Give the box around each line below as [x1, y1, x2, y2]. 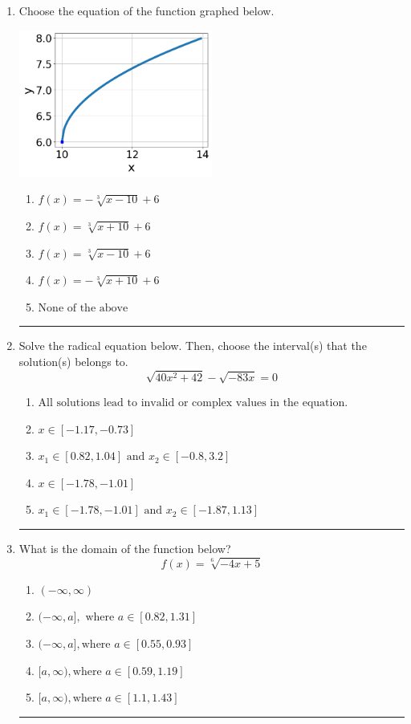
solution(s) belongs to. [18, 352, 128, 369]
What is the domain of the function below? [18, 540, 231, 557]
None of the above [38, 302, 128, 314]
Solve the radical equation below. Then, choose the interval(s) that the [18, 337, 367, 354]
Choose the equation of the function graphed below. [18, 2, 275, 18]
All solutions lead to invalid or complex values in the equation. [38, 397, 348, 409]
